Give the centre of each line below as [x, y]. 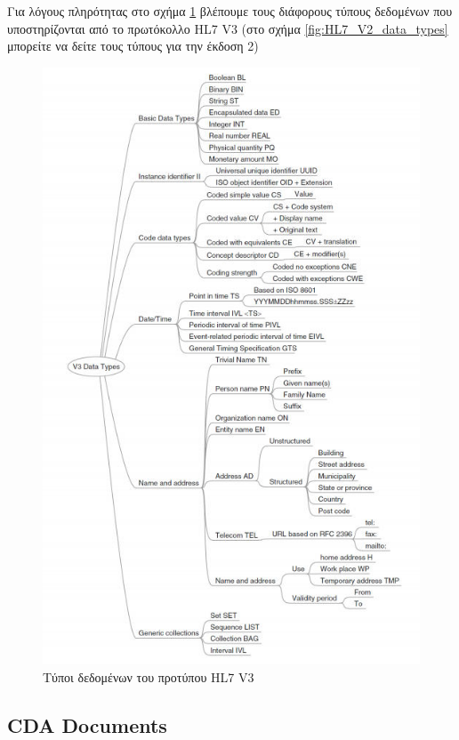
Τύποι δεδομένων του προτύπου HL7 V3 [149, 676]
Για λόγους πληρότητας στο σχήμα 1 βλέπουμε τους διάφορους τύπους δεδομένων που [230, 11]
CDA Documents [87, 724]
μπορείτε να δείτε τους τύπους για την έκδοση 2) [133, 46]
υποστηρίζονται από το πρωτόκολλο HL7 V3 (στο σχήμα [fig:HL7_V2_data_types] [228, 28]
